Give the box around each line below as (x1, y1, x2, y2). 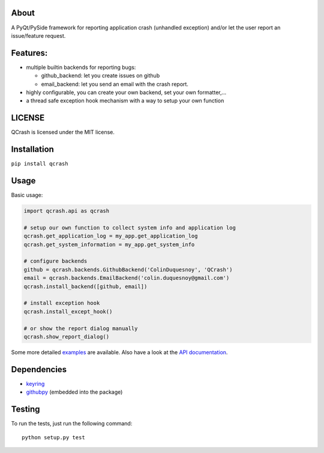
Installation (11, 144, 54, 155)
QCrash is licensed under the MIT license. (11, 129, 115, 136)
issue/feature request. (11, 32, 66, 39)
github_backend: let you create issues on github (41, 72, 160, 79)
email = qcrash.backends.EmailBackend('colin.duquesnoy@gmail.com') (23, 274, 230, 282)
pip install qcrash (11, 161, 68, 167)
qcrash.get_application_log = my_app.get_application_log (23, 232, 198, 240)
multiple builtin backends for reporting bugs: (26, 64, 136, 71)
